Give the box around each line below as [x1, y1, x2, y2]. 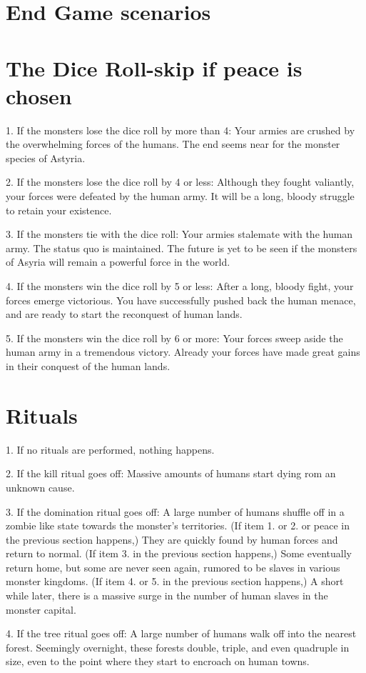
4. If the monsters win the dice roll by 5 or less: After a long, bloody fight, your [6, 279, 354, 294]
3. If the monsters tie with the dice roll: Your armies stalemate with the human [6, 226, 353, 241]
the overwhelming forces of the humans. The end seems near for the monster [6, 136, 340, 151]
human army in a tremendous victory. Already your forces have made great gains [6, 344, 360, 359]
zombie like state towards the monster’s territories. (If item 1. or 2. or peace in [6, 518, 350, 533]
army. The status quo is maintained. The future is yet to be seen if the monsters [6, 240, 357, 255]
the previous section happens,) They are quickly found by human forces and [6, 532, 338, 547]
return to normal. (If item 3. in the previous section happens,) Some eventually [6, 546, 352, 561]
